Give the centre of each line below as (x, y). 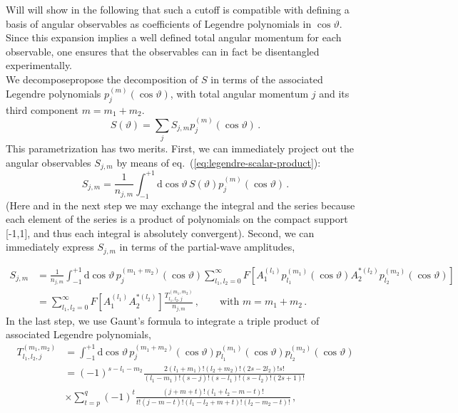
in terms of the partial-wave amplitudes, (207, 247)
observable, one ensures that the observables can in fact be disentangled (163, 51)
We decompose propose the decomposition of (102, 79)
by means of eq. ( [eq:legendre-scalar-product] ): (219, 162)
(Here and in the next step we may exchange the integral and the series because (180, 205)
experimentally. (39, 65)
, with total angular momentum (239, 93)
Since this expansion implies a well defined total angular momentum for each (174, 37)
